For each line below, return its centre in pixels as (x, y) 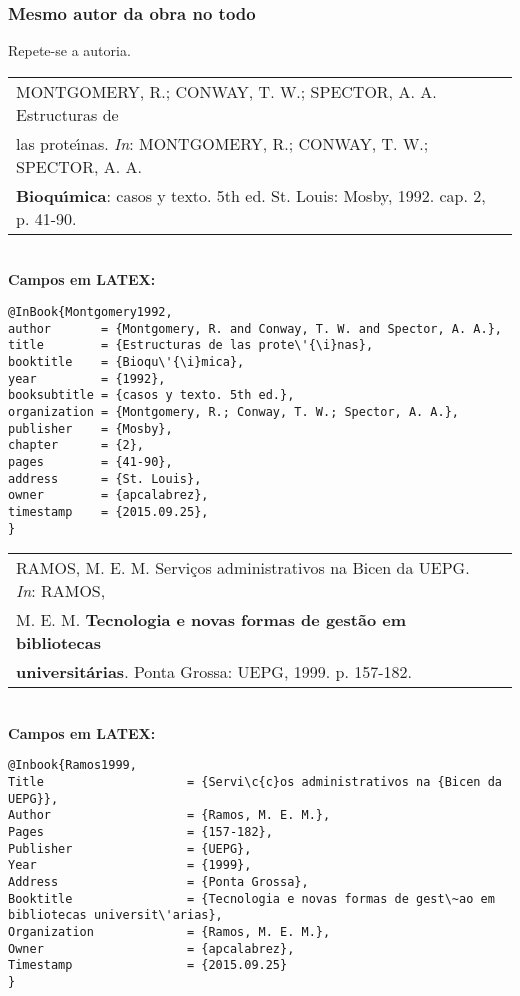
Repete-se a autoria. (69, 50)
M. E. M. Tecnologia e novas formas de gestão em (211, 620)
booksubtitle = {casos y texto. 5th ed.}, (151, 395)
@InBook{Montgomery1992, (90, 312)
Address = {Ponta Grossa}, (158, 881)
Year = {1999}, (130, 865)
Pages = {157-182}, (140, 832)
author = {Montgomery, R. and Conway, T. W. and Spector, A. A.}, (255, 328)
